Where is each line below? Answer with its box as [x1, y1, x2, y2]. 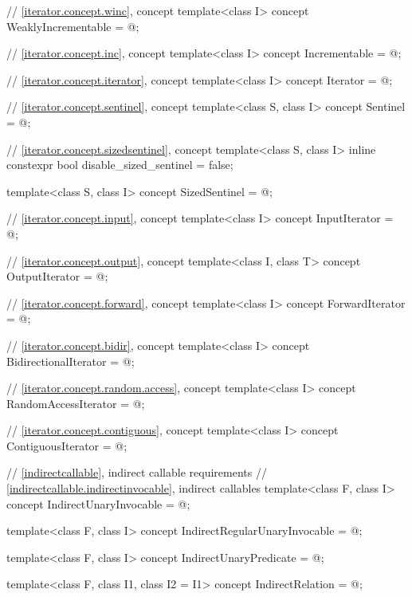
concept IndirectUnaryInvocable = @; [6, 495, 190, 512]
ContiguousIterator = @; [6, 437, 128, 454]
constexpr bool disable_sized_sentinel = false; [6, 156, 233, 173]
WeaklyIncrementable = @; [6, 18, 139, 34]
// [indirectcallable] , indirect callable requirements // [6, 464, 267, 481]
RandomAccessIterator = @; [6, 395, 145, 411]
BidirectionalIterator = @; [6, 352, 135, 369]
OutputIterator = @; [6, 268, 108, 285]
